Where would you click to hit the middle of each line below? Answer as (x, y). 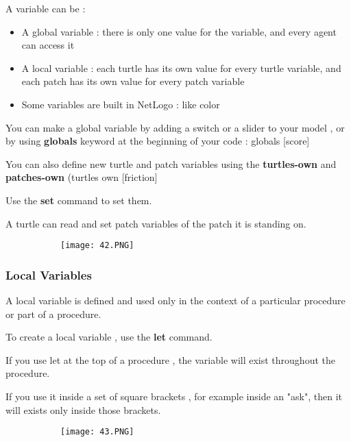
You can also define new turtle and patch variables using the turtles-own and (171, 163)
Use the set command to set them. (79, 200)
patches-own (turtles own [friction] (82, 177)
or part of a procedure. (53, 314)
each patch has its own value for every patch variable (133, 81)
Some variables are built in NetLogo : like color (121, 104)
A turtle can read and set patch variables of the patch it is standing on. (156, 223)
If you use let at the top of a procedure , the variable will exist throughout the (170, 359)
